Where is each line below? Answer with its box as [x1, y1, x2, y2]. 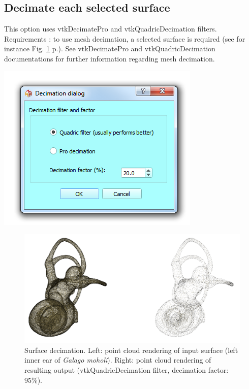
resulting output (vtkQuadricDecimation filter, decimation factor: [24, 365, 229, 375]
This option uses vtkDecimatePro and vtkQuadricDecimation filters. [4, 23, 217, 34]
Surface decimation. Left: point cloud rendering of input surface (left [24, 344, 238, 355]
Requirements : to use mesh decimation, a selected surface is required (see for [4, 33, 245, 44]
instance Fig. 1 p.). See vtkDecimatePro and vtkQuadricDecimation [4, 43, 215, 54]
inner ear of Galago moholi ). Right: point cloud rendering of [24, 354, 211, 365]
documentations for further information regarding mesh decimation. [4, 53, 215, 63]
